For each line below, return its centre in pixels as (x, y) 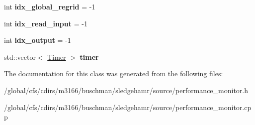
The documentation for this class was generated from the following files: (114, 73)
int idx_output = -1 (38, 40)
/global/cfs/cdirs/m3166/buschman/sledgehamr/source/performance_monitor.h (126, 90)
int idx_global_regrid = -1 (50, 6)
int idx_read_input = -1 (46, 23)
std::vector (20, 57)
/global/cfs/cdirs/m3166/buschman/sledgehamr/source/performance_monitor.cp (128, 107)
